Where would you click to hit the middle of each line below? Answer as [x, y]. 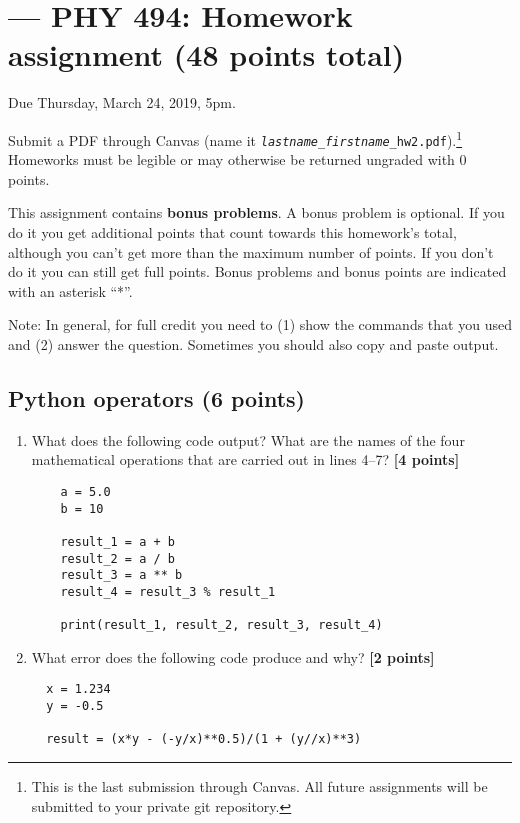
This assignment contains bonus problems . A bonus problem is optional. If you [256, 212]
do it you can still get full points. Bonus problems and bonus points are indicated [257, 271]
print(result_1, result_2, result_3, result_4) [221, 625]
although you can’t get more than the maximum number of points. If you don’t [251, 251]
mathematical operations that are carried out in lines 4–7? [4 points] [245, 459]
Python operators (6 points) [156, 397]
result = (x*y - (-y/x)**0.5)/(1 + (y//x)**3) [204, 739]
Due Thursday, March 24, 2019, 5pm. [122, 102]
